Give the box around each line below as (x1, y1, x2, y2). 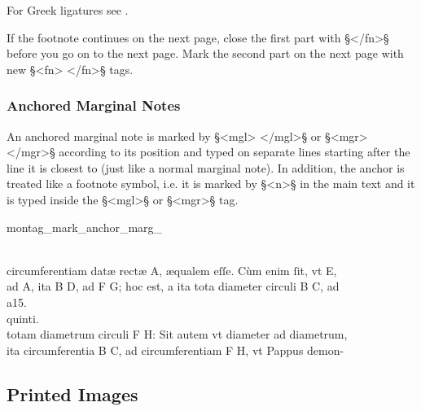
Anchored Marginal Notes (7, 95, 181, 116)
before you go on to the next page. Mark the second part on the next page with (7, 45, 404, 62)
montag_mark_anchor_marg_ (7, 218, 163, 235)
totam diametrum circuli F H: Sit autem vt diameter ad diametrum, (7, 326, 348, 343)
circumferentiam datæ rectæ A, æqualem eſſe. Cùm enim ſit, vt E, (7, 261, 337, 278)
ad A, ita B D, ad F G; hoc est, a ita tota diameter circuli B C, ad (7, 278, 340, 295)
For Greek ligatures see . (7, 2, 129, 18)
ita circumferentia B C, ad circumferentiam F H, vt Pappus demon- (7, 341, 344, 358)
